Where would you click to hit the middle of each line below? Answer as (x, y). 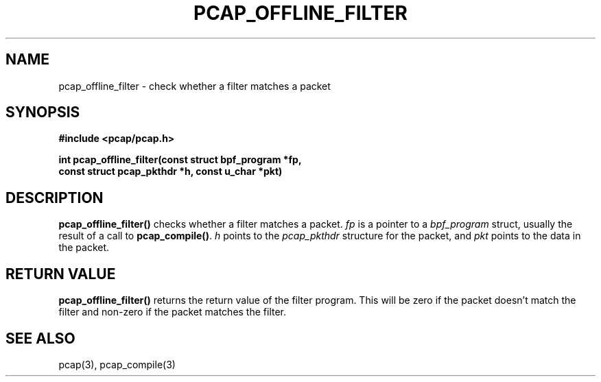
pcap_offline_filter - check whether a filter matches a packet (195, 86)
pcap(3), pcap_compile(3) (117, 364)
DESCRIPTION (55, 198)
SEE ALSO (40, 338)
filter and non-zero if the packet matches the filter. (173, 312)
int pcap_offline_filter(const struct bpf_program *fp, (180, 160)
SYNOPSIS (43, 112)
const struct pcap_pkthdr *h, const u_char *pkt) (170, 171)
